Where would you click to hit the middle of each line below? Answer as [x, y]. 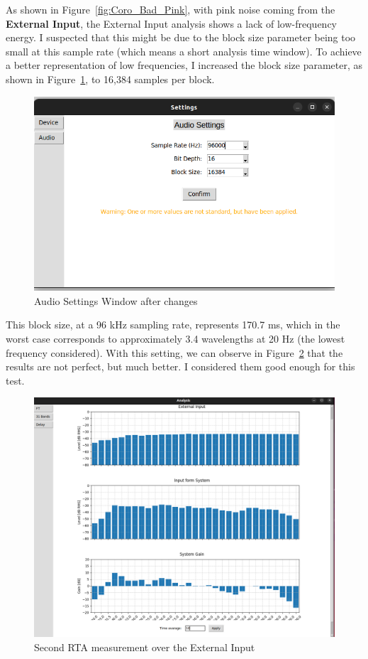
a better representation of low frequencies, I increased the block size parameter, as [184, 65]
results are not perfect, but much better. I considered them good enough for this [180, 366]
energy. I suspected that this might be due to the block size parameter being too [181, 37]
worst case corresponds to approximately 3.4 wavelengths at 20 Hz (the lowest [175, 338]
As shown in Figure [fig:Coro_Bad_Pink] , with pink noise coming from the [171, 9]
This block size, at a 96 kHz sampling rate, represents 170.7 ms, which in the [173, 325]
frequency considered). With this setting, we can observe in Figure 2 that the [174, 352]
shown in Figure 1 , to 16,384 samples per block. [110, 79]
